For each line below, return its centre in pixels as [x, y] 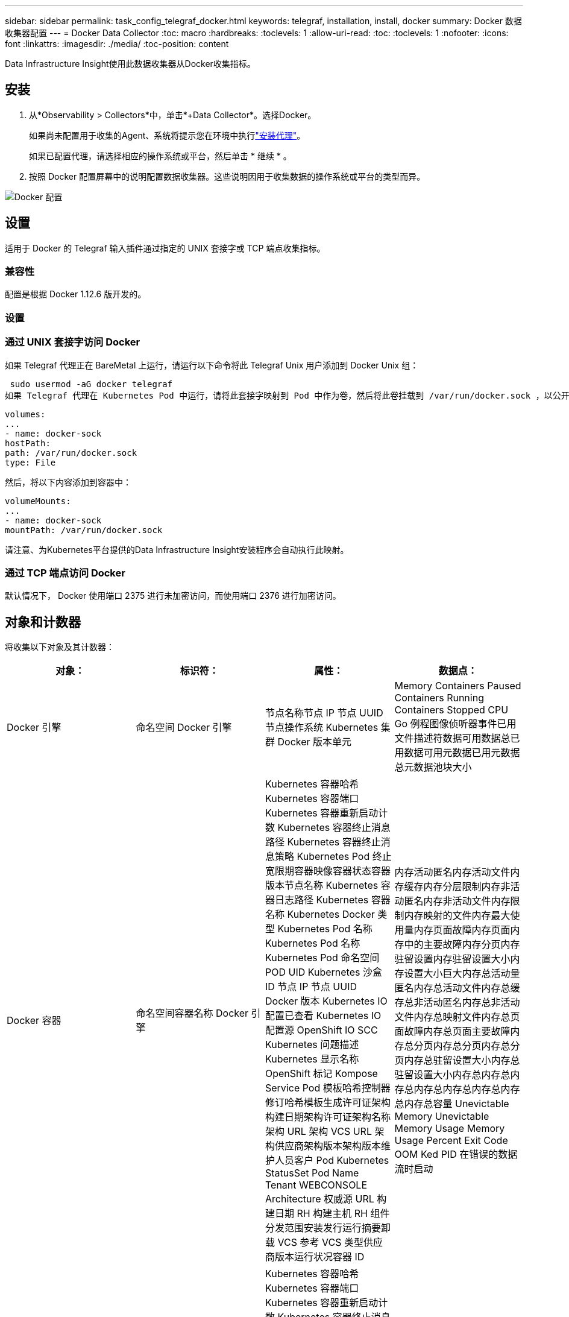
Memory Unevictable [442, 1116]
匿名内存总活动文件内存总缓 [457, 988]
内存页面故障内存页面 [462, 930]
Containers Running [439, 698]
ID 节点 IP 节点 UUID [311, 987]
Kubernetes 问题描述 [312, 1045]
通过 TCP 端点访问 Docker [65, 573]
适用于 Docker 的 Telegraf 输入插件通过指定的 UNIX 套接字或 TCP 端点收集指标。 [165, 248]
